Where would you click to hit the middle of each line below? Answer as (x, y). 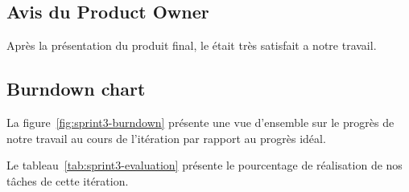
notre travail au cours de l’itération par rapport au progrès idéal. (166, 138)
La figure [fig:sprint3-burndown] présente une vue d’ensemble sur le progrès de (200, 122)
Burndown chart (76, 89)
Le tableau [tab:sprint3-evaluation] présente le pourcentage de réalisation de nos (204, 165)
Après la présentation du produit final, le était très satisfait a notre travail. (192, 45)
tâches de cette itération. (68, 180)
